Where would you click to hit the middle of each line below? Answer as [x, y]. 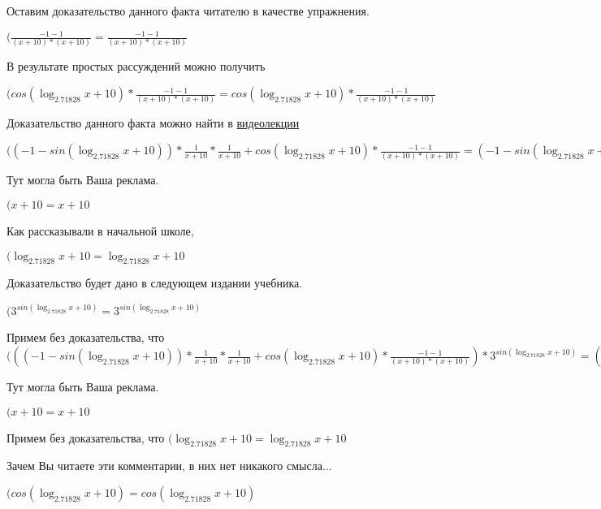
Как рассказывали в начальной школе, [100, 231]
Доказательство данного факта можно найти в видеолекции [153, 123]
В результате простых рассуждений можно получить [136, 66]
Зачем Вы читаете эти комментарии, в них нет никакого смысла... [169, 466]
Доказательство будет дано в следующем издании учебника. [155, 283]
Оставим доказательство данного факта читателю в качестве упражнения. [188, 11]
